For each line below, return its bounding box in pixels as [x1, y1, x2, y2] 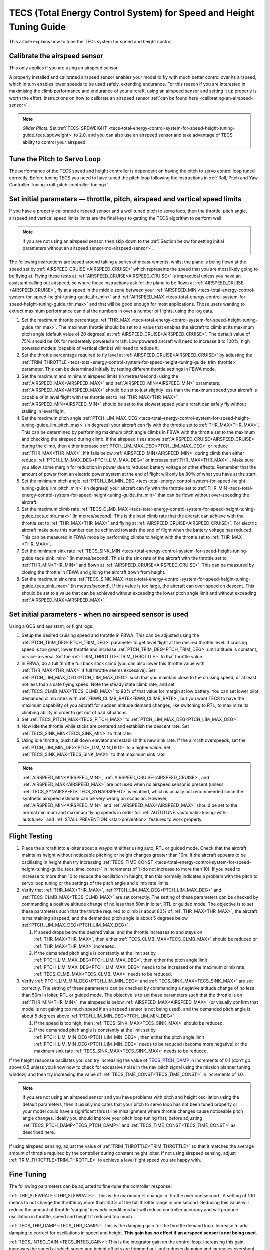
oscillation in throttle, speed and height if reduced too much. [9, 1213, 133, 1219]
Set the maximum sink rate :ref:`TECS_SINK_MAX [21, 576, 123, 582]
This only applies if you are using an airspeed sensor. [9, 65, 119, 71]
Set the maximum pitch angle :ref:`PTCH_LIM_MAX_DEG [21, 415, 138, 421]
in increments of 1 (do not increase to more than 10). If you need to [103, 866, 241, 872]
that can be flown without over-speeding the [157, 492, 249, 498]
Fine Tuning [9, 1170, 47, 1179]
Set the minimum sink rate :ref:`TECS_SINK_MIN [21, 548, 121, 554]
